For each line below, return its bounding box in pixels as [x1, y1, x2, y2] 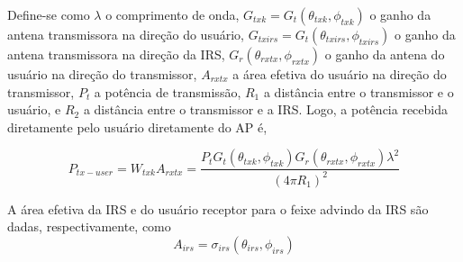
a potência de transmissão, [94, 82, 241, 101]
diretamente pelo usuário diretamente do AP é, [7, 117, 268, 136]
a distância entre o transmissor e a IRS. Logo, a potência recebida [83, 100, 448, 119]
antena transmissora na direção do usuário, [7, 25, 244, 43]
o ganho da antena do [324, 45, 445, 63]
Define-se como [7, 5, 90, 23]
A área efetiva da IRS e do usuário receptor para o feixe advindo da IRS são [7, 199, 429, 218]
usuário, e [7, 100, 61, 119]
